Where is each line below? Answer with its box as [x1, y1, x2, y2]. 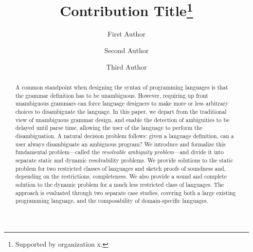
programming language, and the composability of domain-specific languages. [15, 197, 209, 205]
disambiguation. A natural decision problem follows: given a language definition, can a [15, 131, 234, 140]
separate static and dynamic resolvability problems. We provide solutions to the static [15, 156, 233, 164]
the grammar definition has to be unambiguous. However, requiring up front [15, 91, 208, 99]
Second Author [104, 45, 149, 55]
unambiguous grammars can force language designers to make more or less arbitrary [15, 99, 229, 108]
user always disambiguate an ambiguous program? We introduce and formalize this [15, 140, 226, 148]
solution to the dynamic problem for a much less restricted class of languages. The [15, 180, 224, 188]
